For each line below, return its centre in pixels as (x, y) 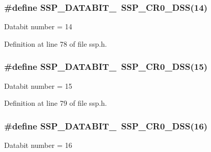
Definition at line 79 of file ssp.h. (56, 103)
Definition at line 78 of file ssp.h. (56, 43)
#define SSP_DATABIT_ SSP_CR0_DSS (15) (106, 66)
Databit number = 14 (38, 26)
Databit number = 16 (38, 145)
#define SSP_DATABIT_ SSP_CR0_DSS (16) (106, 126)
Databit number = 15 (38, 85)
